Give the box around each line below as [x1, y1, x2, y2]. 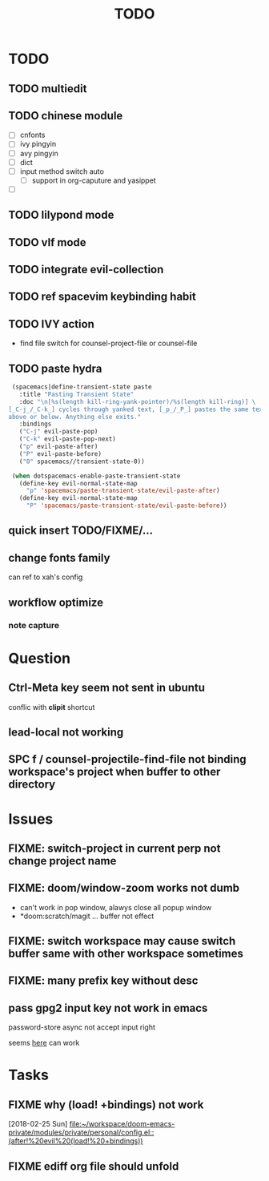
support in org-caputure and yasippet [31, 175, 156, 185]
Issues [8, 810, 54, 828]
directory [8, 778, 56, 792]
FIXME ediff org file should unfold [8, 1159, 179, 1173]
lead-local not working [8, 725, 124, 739]
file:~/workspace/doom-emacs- [69, 1119, 175, 1129]
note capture [8, 619, 60, 631]
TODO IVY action [8, 317, 94, 331]
